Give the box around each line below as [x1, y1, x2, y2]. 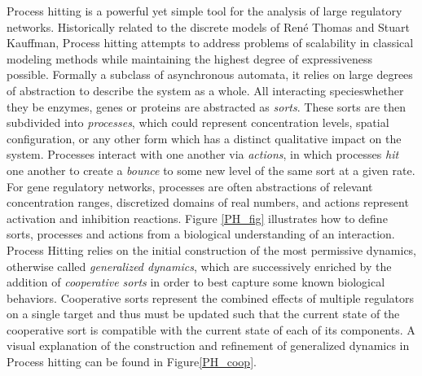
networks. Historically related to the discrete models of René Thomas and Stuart [7, 18, 411, 35]
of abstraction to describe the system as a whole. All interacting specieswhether [7, 81, 404, 98]
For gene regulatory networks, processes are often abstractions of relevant [7, 177, 373, 195]
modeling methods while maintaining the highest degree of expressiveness [7, 50, 372, 67]
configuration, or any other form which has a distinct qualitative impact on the [7, 129, 402, 146]
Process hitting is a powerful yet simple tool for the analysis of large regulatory [7, 2, 402, 19]
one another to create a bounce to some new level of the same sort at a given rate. [7, 161, 415, 178]
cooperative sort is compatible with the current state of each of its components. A [7, 321, 415, 338]
